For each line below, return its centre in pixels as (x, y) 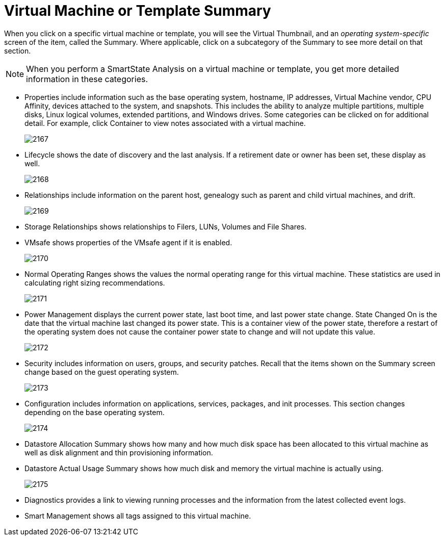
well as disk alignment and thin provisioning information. (119, 452)
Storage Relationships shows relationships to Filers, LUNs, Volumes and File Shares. (166, 226)
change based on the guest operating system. (102, 372)
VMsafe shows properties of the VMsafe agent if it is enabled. (128, 242)
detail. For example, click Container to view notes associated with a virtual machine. (165, 123)
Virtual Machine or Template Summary (138, 11)
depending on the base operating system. (95, 412)
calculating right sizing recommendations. (95, 282)
